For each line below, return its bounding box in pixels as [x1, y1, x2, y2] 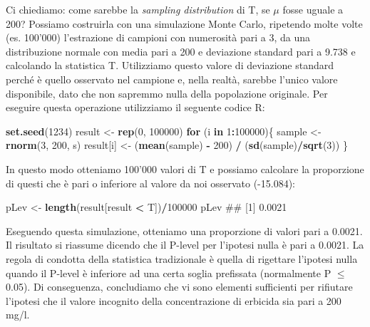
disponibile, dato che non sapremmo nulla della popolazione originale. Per [6, 85, 328, 100]
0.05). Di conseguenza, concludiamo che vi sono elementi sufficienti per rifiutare [6, 279, 353, 294]
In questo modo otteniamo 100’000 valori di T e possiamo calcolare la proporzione [6, 161, 364, 176]
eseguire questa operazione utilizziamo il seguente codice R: [6, 100, 265, 115]
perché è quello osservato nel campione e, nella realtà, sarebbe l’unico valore [6, 71, 338, 86]
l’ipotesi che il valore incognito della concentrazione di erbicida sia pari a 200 [6, 293, 341, 308]
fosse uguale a [282, 2, 344, 16]
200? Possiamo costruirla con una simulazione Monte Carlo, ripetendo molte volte [6, 16, 363, 31]
